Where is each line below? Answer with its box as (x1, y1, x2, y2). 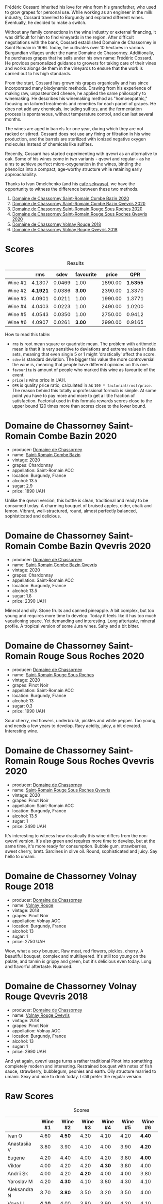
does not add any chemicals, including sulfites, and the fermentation (5, 106, 142, 112)
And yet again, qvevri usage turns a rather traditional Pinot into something (5, 1058, 153, 1064)
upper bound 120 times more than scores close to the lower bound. (12, 403, 147, 409)
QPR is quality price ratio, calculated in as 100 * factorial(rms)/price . (12, 382, 152, 388)
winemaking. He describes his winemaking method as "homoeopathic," (5, 96, 148, 101)
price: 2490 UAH (12, 823, 46, 829)
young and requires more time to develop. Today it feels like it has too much (5, 612, 157, 618)
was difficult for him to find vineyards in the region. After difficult (5, 34, 134, 40)
